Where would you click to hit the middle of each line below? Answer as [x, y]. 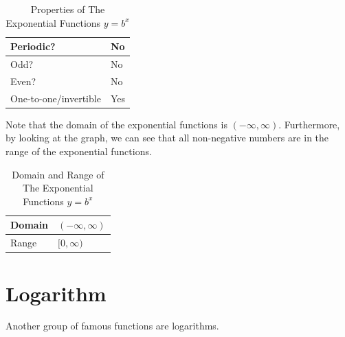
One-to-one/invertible [56, 98]
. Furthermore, [309, 124]
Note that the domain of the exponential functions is [116, 124]
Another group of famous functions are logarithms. [112, 326]
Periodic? [33, 46]
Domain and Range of [58, 174]
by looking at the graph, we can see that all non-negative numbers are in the [167, 138]
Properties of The [68, 9]
